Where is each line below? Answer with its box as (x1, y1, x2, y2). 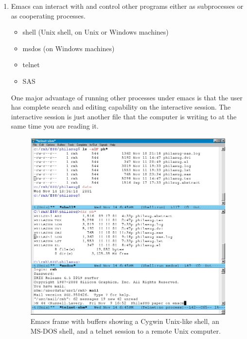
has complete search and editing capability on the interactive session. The (11, 102, 231, 112)
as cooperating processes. (11, 10, 86, 20)
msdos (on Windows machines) (22, 43, 115, 53)
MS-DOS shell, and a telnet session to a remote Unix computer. (30, 325, 221, 336)
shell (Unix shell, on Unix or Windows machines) (22, 27, 169, 37)
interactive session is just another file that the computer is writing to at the (11, 111, 237, 121)
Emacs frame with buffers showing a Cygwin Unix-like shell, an (30, 316, 219, 326)
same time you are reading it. (11, 121, 99, 131)
